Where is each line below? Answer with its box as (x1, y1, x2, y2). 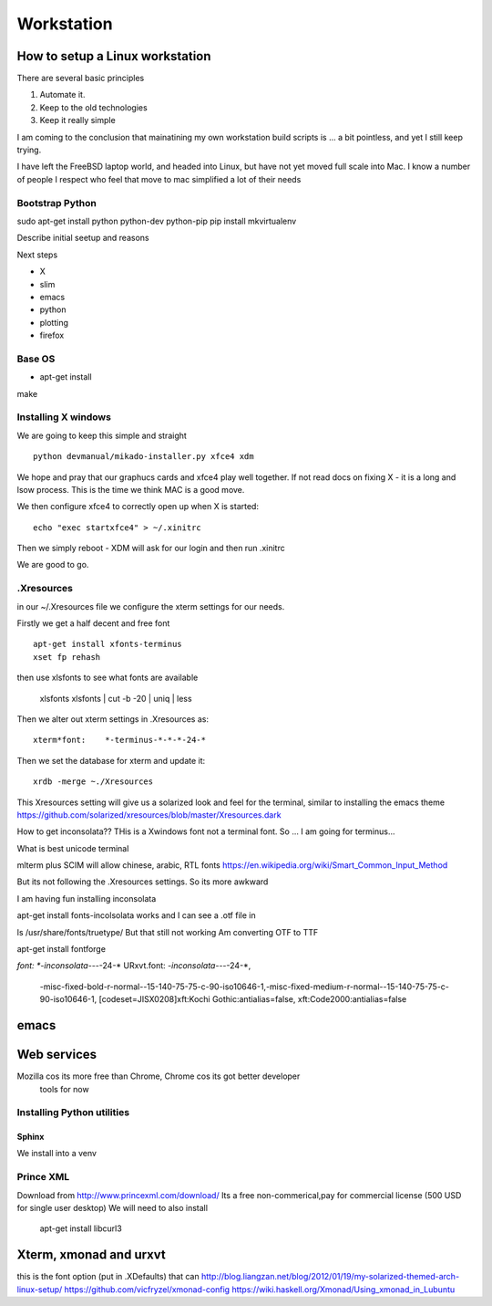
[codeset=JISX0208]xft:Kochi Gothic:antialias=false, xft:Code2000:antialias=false (98, 994, 407, 1005)
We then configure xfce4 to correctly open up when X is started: (16, 501, 260, 512)
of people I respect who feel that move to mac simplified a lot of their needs (16, 173, 302, 184)
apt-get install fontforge (16, 944, 107, 955)
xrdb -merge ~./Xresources (33, 777, 154, 787)
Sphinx (16, 1132, 45, 1143)
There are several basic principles (16, 73, 145, 84)
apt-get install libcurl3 (39, 1223, 122, 1234)
